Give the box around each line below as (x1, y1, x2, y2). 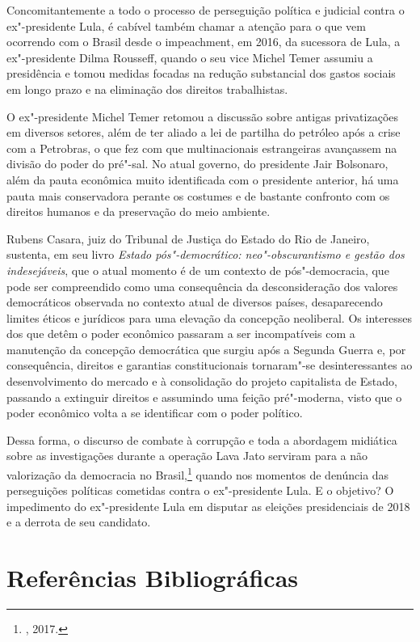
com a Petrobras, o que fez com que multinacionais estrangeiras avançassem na (6, 139, 397, 156)
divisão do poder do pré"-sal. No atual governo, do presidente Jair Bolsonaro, (6, 155, 388, 172)
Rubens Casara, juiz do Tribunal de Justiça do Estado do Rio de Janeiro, (6, 230, 370, 247)
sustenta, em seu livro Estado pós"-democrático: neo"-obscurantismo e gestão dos (6, 246, 405, 263)
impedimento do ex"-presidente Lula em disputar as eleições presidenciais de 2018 (6, 497, 410, 514)
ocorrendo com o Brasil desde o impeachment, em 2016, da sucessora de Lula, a (6, 33, 401, 50)
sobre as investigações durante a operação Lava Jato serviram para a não (6, 447, 368, 464)
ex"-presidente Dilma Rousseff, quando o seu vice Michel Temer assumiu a (6, 49, 373, 65)
